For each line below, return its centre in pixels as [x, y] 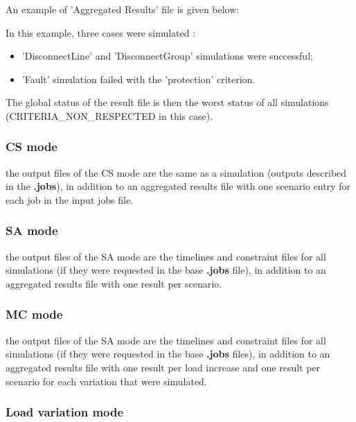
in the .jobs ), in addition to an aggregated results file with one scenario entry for [178, 186]
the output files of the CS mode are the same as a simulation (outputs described [176, 172]
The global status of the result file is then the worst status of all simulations [167, 102]
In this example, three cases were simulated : [101, 32]
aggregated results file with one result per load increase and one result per [163, 367]
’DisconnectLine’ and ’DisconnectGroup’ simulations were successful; [167, 56]
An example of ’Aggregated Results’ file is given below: [123, 9]
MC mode [34, 314]
